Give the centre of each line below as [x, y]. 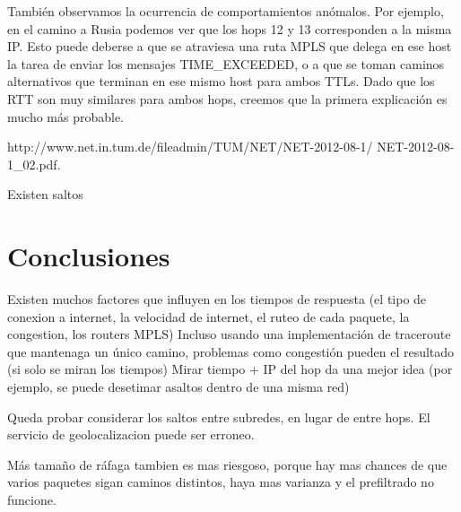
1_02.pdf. [34, 164]
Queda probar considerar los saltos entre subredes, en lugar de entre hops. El [219, 417]
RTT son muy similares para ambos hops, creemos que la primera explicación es [227, 98]
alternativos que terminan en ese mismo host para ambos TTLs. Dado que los [221, 81]
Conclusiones [89, 256]
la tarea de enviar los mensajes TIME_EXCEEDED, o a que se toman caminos [226, 63]
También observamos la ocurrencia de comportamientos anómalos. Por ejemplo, [226, 11]
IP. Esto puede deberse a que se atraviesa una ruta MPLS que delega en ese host [230, 46]
